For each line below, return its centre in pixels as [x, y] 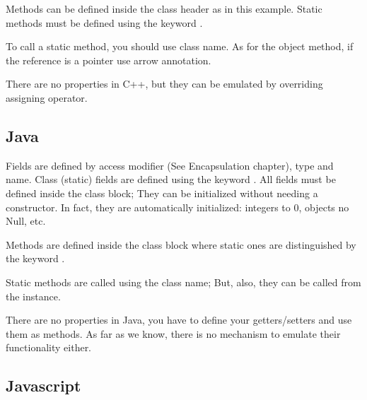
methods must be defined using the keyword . [104, 22]
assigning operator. [47, 97]
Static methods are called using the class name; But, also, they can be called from [183, 282]
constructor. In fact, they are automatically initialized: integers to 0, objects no [177, 207]
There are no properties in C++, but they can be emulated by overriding [164, 84]
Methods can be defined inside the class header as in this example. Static [164, 8]
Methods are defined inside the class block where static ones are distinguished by [181, 244]
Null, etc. [26, 221]
